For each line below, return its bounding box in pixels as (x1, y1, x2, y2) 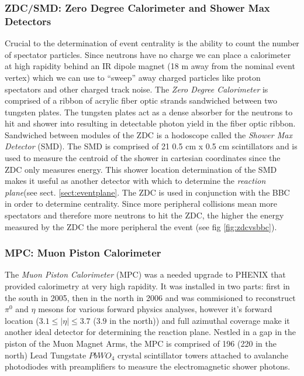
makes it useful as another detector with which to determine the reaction (5, 175, 266, 187)
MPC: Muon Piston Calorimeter (5, 245, 161, 260)
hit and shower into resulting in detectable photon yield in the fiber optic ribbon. (5, 117, 296, 129)
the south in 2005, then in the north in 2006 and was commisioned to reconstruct (5, 291, 296, 303)
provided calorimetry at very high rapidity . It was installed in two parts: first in (5, 280, 290, 292)
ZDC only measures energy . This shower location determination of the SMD (5, 163, 277, 175)
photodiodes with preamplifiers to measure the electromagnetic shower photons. (5, 360, 291, 372)
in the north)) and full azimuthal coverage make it (109, 314, 290, 326)
